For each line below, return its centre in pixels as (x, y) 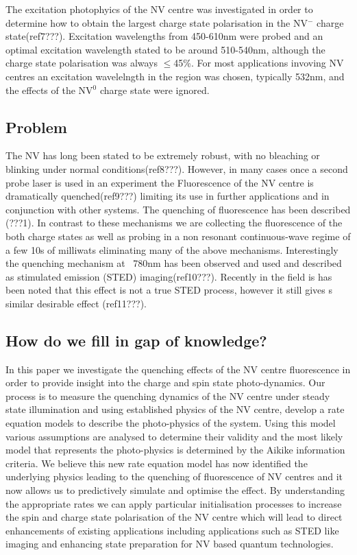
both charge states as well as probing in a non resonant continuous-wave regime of (178, 236)
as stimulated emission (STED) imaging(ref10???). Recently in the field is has (169, 276)
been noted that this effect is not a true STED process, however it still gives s (169, 290)
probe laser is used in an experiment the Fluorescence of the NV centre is (160, 182)
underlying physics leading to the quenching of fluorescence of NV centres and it (174, 476)
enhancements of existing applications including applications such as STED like (172, 530)
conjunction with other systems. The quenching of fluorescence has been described (178, 209)
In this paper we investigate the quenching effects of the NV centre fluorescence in (178, 369)
